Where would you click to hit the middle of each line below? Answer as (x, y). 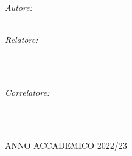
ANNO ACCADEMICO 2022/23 (66, 145)
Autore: (19, 7)
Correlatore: (27, 92)
